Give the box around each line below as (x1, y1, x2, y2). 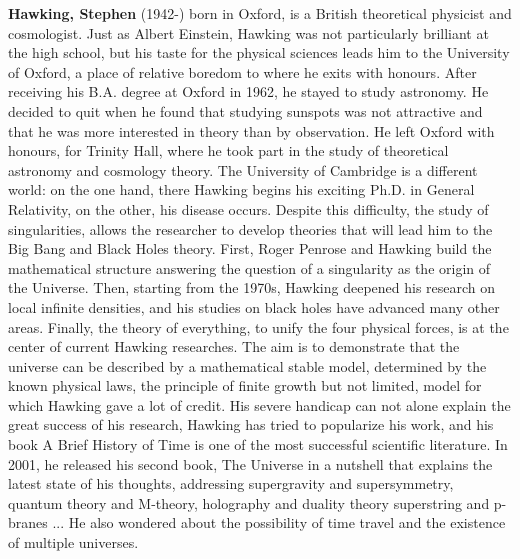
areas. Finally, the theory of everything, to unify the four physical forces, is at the (8, 316, 509, 337)
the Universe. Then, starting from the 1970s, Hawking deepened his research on (8, 277, 496, 298)
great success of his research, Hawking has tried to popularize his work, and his (8, 414, 494, 435)
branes (8, 512, 48, 533)
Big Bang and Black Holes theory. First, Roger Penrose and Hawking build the (8, 238, 492, 259)
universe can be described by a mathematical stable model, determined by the (8, 355, 487, 376)
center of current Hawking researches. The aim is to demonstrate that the (8, 336, 460, 357)
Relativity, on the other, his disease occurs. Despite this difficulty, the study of (8, 198, 489, 219)
